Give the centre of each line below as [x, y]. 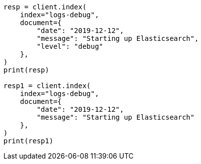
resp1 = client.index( [47, 86]
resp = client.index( [45, 7]
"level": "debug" [70, 46]
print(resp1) [29, 141]
